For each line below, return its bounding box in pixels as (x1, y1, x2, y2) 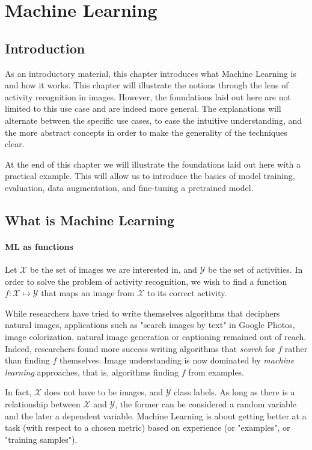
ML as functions (5, 240, 73, 252)
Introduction (5, 38, 85, 57)
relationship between (5, 398, 81, 410)
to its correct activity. (147, 287, 227, 299)
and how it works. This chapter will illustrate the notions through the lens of (5, 79, 289, 91)
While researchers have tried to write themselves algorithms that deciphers (5, 306, 280, 319)
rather (284, 342, 308, 354)
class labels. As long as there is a (174, 386, 295, 398)
